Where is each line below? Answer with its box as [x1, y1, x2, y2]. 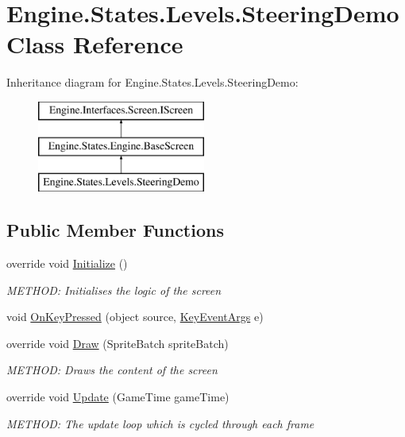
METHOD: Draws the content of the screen [6, 362, 218, 378]
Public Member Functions [6, 218, 224, 242]
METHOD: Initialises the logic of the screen [6, 281, 222, 298]
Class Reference [6, 28, 183, 60]
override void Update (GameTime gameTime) [6, 389, 229, 405]
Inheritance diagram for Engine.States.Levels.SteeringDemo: [6, 74, 299, 91]
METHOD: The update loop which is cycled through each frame [6, 415, 314, 431]
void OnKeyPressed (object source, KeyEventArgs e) [6, 308, 264, 325]
